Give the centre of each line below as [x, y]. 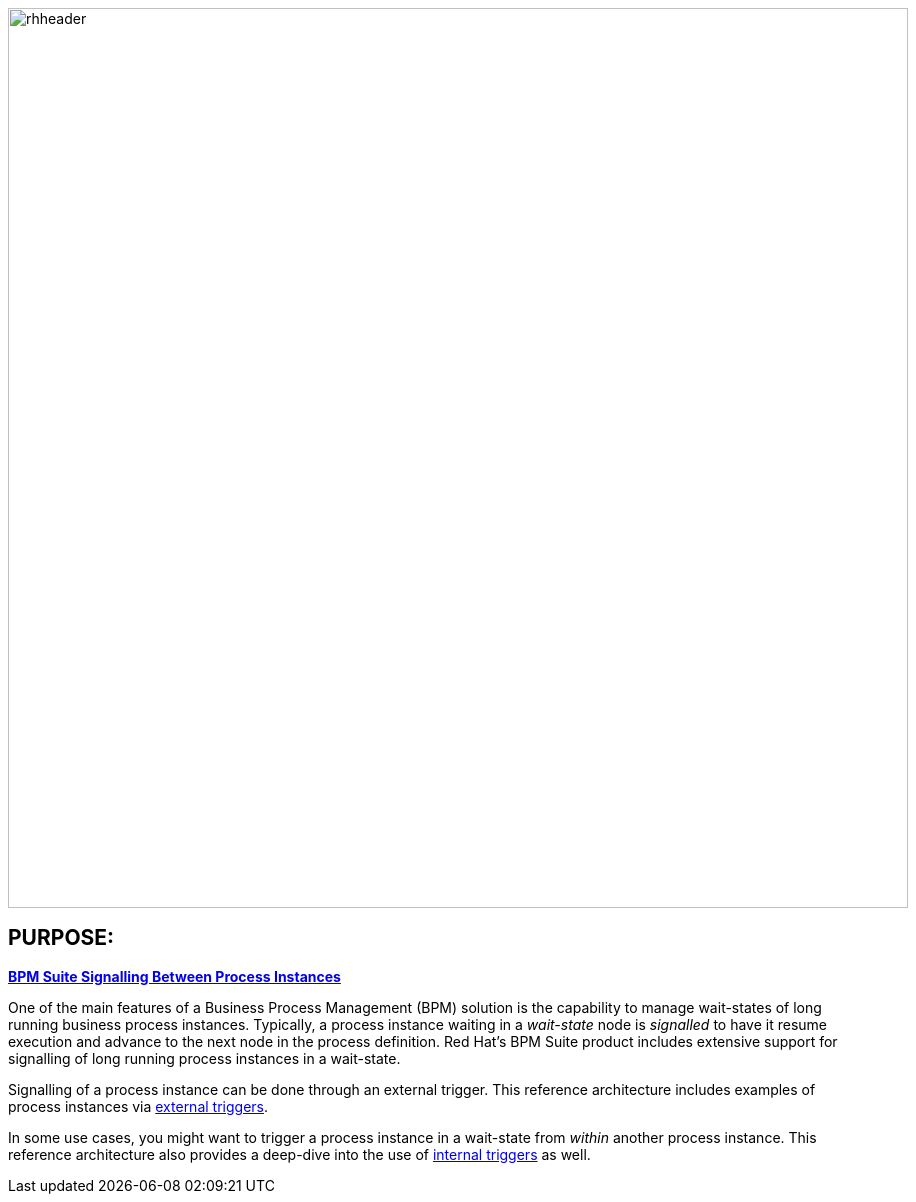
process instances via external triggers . [138, 1106]
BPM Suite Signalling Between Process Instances [174, 976]
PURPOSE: [61, 938]
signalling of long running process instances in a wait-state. [204, 1058]
